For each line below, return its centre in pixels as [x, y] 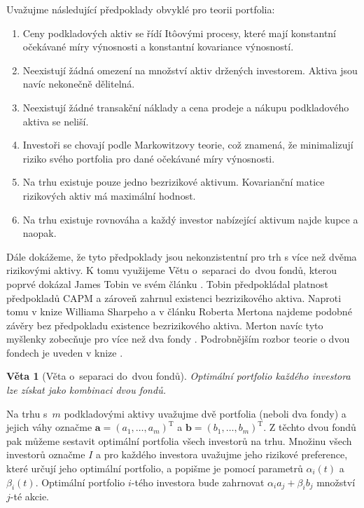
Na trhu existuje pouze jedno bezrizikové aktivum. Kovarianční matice [174, 182]
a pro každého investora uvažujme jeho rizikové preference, [222, 454]
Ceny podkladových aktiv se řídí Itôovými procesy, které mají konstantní [180, 33]
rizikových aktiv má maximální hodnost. [109, 195]
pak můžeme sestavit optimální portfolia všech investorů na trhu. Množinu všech [179, 440]
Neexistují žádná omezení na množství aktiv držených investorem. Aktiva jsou [190, 70]
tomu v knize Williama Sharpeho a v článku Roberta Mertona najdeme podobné [179, 311]
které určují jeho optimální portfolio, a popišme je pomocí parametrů [155, 468]
